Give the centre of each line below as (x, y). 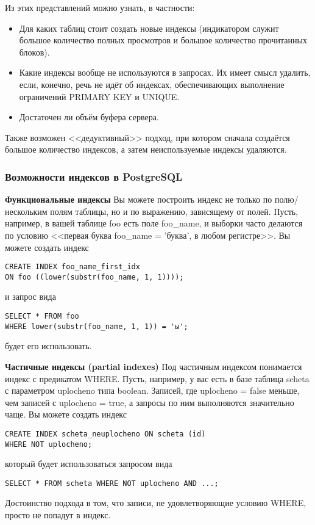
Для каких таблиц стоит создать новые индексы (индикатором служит (149, 28)
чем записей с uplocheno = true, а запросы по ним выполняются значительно (150, 402)
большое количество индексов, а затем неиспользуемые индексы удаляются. (146, 149)
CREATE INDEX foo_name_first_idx (73, 267)
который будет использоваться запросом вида (89, 464)
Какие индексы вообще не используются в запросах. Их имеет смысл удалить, (165, 72)
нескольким (26, 211)
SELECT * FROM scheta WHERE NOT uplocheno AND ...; (112, 483)
